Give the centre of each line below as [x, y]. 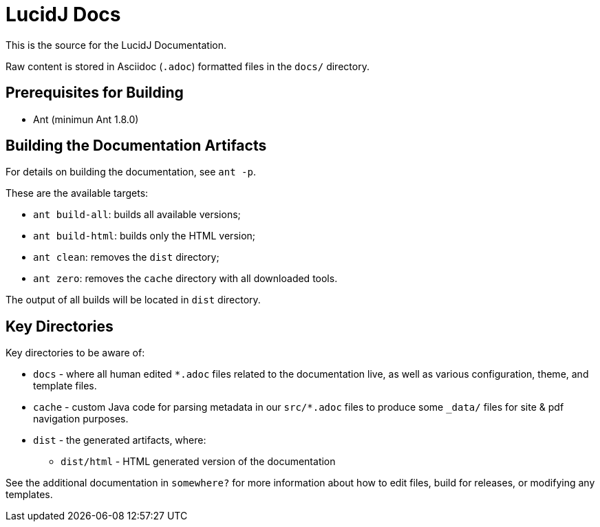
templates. [29, 495]
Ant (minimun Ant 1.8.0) [86, 119]
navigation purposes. [81, 419]
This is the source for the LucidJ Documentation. [116, 45]
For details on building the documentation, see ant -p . [131, 172]
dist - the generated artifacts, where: [120, 440]
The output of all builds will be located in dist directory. [133, 300]
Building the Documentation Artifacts [136, 146]
